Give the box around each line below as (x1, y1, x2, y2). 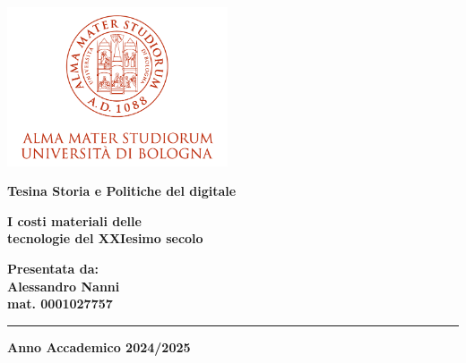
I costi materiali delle (7, 211, 142, 230)
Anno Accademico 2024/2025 (7, 337, 191, 356)
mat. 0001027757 (7, 294, 113, 313)
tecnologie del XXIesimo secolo (7, 229, 203, 248)
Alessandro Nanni (7, 276, 120, 295)
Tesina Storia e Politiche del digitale (7, 181, 237, 200)
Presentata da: (7, 259, 99, 277)
